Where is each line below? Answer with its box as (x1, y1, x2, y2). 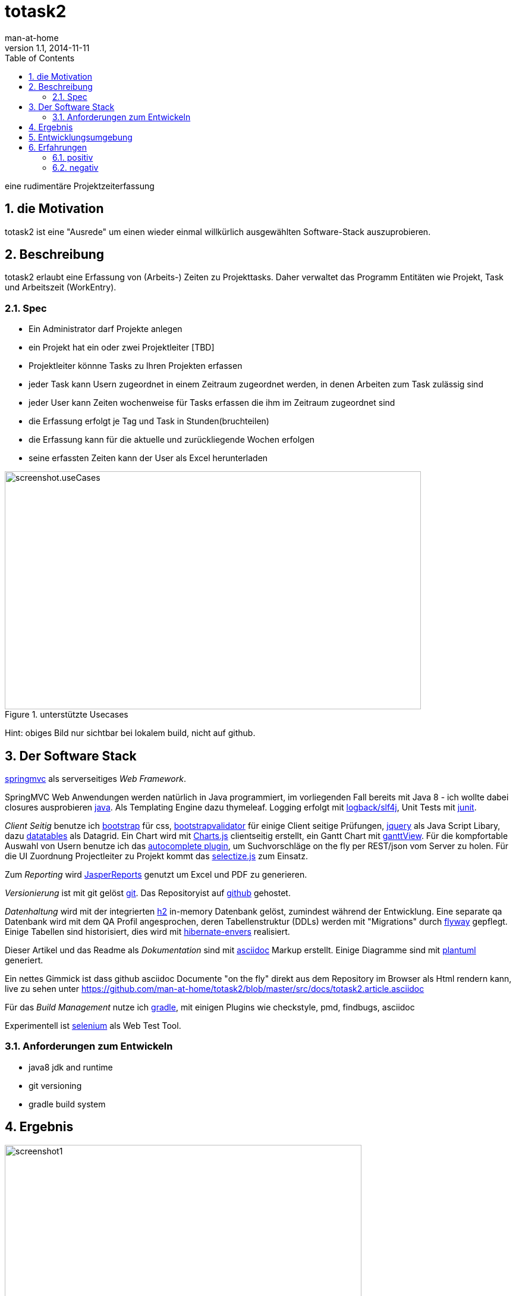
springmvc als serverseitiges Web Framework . (5, 774, 186, 784)
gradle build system (29, 1098, 106, 1109)
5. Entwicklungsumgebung (29, 132, 133, 142)
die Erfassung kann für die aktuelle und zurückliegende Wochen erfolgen (29, 434, 315, 445)
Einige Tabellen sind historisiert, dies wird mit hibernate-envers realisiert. (5, 926, 290, 937)
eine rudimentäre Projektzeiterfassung (5, 180, 155, 191)
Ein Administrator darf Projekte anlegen (29, 324, 183, 334)
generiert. (5, 955, 43, 966)
